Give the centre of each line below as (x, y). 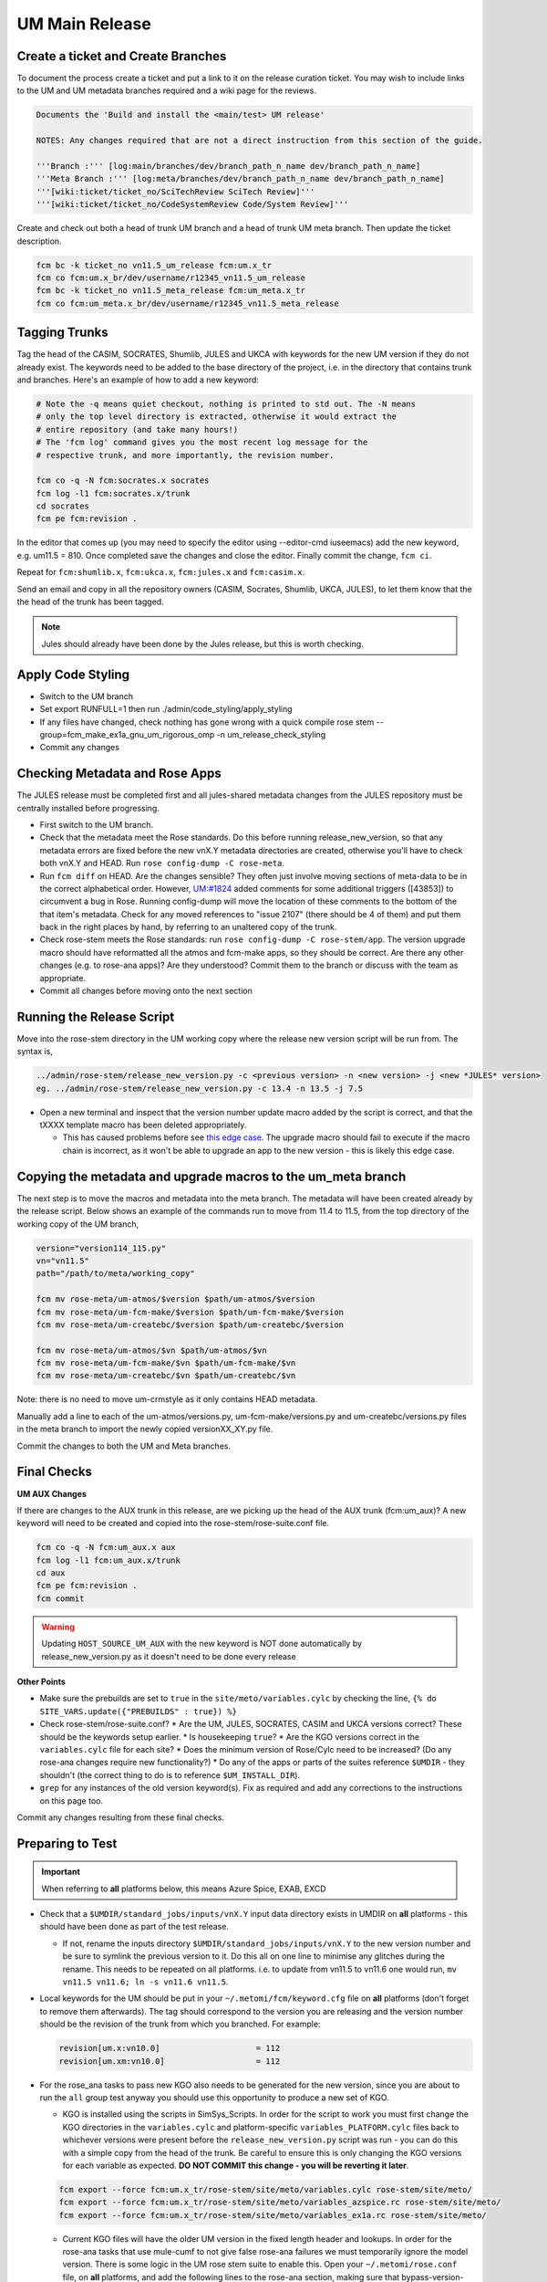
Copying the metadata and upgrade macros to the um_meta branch (212, 1176)
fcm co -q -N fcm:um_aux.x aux (106, 1548)
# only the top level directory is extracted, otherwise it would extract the (216, 417)
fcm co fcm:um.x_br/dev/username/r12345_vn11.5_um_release (170, 277)
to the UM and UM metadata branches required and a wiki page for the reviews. (166, 90)
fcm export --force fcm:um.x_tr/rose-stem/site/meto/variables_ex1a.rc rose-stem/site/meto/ (273, 2215)
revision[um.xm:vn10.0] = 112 (170, 2061)
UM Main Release (84, 24)
